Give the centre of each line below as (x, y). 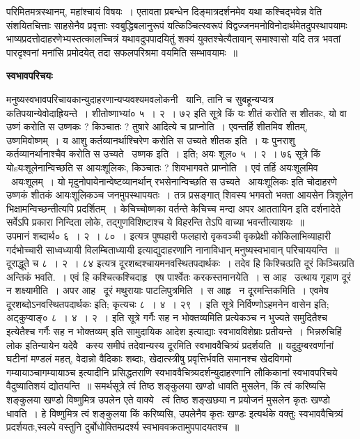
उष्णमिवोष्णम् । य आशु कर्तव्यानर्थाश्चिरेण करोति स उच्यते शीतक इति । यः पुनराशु (151, 140)
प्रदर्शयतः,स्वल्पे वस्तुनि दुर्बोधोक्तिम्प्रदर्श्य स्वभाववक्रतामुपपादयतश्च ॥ (123, 427)
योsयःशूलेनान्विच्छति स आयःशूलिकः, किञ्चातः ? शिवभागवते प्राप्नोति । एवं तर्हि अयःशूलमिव (162, 167)
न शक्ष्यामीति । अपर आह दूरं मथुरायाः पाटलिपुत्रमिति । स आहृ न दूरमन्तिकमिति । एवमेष (167, 290)
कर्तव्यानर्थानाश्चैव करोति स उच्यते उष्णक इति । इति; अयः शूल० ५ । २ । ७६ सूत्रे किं (164, 154)
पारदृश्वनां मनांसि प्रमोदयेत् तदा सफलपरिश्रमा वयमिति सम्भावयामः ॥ (122, 52)
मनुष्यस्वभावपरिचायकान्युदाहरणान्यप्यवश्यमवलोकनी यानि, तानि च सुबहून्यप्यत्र (140, 99)
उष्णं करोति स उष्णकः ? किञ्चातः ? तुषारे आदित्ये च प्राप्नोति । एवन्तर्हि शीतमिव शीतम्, (157, 126)
